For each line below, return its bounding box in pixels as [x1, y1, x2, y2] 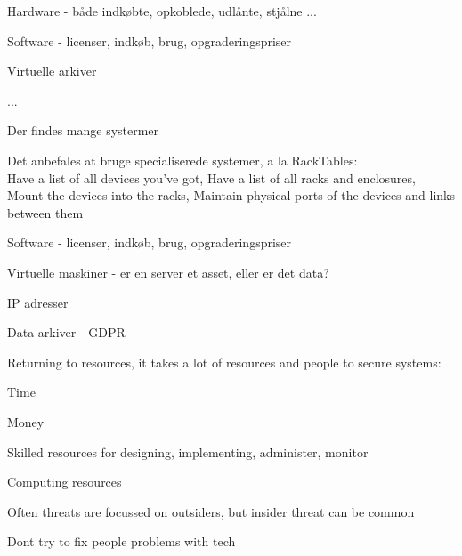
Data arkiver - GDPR [7, 323, 126, 342]
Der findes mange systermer [7, 121, 159, 140]
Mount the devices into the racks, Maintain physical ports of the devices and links [7, 186, 455, 205]
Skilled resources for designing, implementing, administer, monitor [7, 442, 369, 461]
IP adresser [7, 293, 69, 311]
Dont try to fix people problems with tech [7, 532, 236, 551]
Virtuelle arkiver [7, 61, 97, 80]
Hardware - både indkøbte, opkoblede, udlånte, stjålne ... [7, 2, 317, 20]
